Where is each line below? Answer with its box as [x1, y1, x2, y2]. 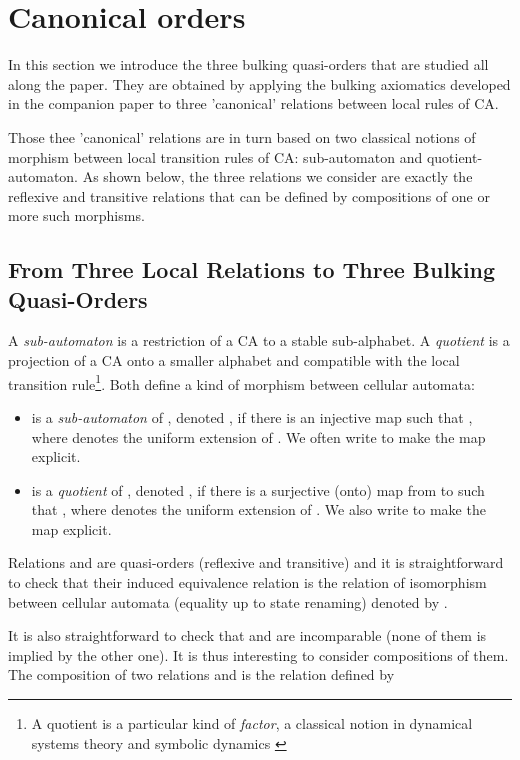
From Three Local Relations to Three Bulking [8, 254, 496, 285]
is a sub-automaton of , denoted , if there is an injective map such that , [31, 406, 473, 427]
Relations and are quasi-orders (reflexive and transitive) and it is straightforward [8, 552, 504, 573]
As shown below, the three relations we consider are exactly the [82, 166, 473, 187]
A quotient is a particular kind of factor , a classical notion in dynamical [31, 713, 473, 734]
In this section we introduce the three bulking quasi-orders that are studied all [8, 54, 489, 75]
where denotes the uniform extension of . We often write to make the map [31, 426, 486, 447]
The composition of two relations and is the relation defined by [8, 664, 395, 685]
